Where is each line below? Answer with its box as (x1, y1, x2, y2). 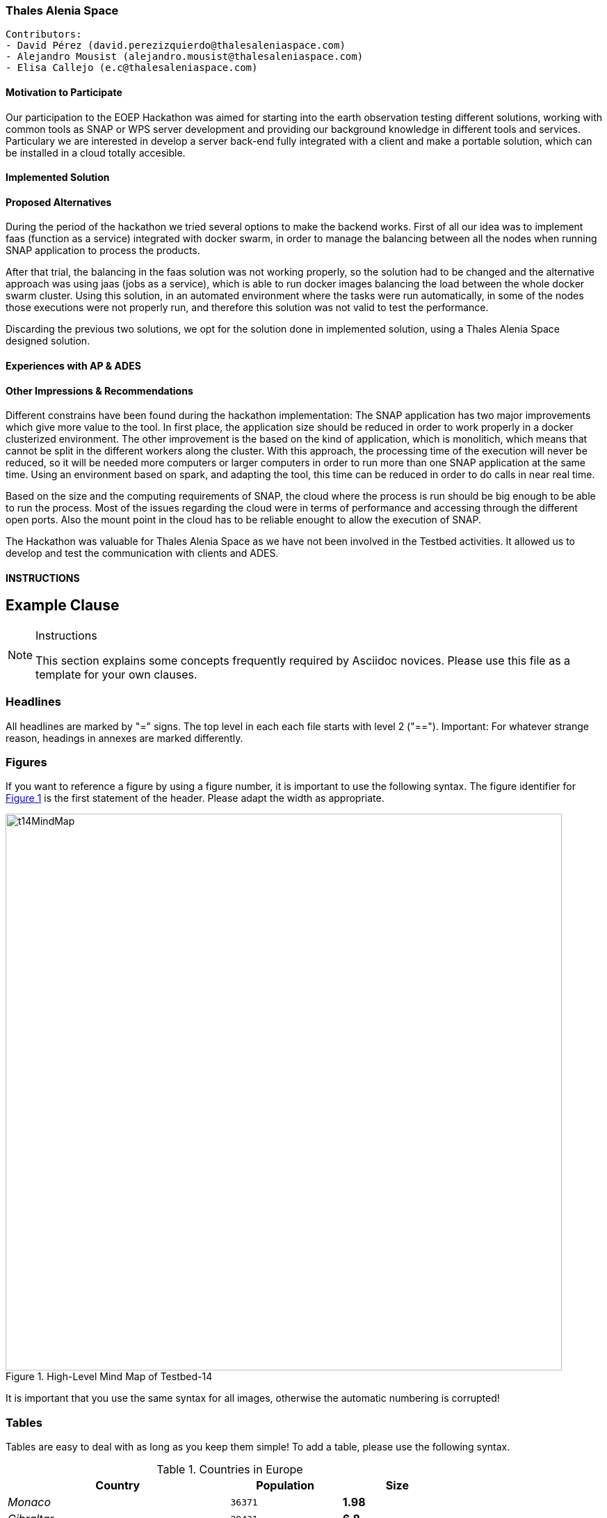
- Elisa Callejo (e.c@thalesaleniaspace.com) (6, 62, 258, 74)
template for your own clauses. (35, 667, 197, 681)
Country (95, 1478, 140, 1493)
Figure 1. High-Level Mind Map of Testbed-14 (6, 1370, 213, 1383)
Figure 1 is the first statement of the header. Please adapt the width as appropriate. (6, 792, 385, 805)
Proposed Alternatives (6, 196, 112, 208)
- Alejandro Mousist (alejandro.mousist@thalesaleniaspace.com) (6, 51, 364, 63)
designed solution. (6, 335, 90, 347)
